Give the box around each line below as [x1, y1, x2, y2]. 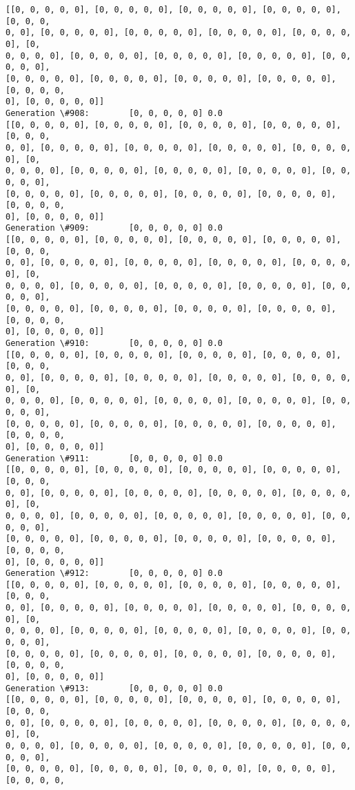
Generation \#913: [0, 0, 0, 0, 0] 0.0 [6, 683, 223, 693]
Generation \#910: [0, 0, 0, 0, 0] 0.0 [6, 338, 223, 349]
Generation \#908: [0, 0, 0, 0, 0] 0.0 [6, 108, 223, 118]
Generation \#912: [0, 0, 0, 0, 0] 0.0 [6, 568, 223, 579]
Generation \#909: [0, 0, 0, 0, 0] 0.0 [6, 223, 223, 233]
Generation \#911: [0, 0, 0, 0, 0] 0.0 [6, 453, 223, 463]
